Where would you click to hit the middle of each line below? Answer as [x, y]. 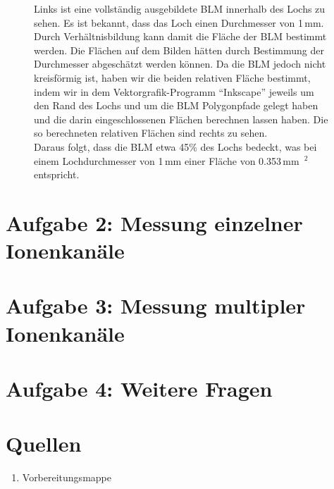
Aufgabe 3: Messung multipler [156, 305]
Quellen [44, 444]
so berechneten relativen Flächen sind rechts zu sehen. [151, 133]
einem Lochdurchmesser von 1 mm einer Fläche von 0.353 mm [167, 160]
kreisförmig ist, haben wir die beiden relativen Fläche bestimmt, [172, 77]
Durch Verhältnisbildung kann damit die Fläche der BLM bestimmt [180, 36]
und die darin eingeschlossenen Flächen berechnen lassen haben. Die [181, 119]
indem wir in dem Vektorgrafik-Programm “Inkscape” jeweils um [174, 91]
